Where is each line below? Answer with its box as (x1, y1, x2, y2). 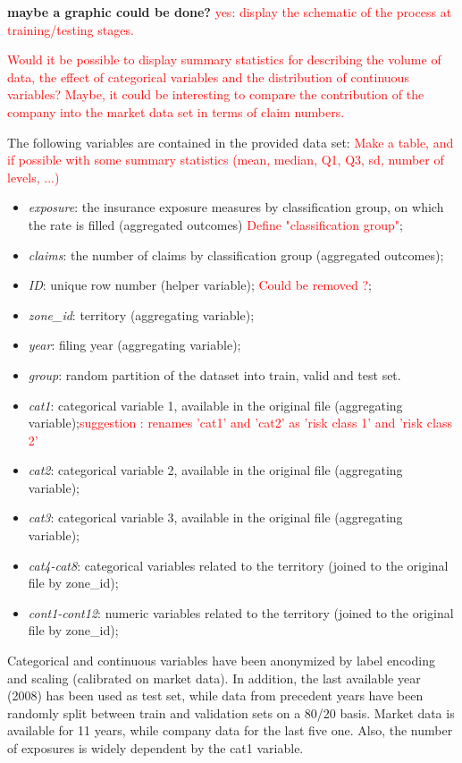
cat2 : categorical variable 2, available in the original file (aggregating (28, 461, 403, 479)
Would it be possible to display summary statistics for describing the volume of (7, 50, 441, 69)
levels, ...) (7, 167, 60, 186)
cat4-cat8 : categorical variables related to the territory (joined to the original (28, 555, 449, 574)
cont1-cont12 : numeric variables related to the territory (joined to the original (28, 603, 454, 622)
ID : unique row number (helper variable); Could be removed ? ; (28, 276, 372, 294)
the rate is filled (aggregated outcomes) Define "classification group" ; (28, 215, 403, 233)
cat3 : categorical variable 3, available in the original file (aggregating (28, 508, 403, 527)
